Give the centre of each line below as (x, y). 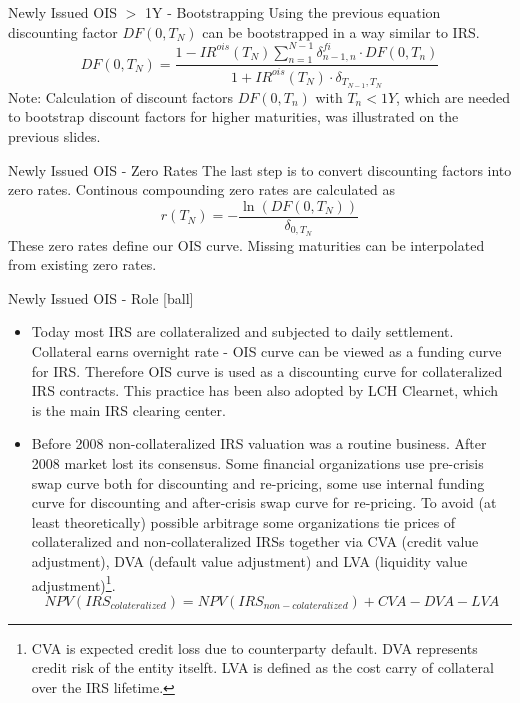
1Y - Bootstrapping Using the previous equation (293, 12)
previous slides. (54, 135)
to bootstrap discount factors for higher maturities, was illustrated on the (233, 116)
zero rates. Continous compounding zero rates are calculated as (202, 189)
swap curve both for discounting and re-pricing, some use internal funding (258, 482)
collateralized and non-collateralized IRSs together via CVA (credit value (255, 541)
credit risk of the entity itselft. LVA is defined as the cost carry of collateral (262, 667)
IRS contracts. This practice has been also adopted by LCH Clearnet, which (265, 390)
